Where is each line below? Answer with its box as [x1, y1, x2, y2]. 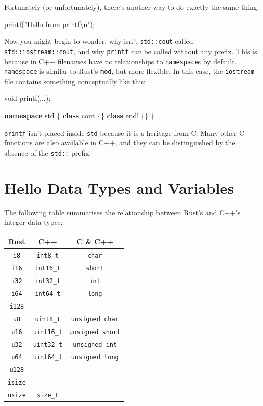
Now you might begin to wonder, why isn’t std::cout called [4, 36, 193, 46]
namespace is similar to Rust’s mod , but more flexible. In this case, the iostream [4, 66, 255, 77]
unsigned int [73, 341, 117, 348]
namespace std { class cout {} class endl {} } [4, 110, 154, 120]
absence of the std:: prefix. [4, 147, 91, 158]
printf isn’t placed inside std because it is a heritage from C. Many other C [4, 127, 245, 138]
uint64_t [33, 353, 63, 361]
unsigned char [71, 315, 119, 323]
